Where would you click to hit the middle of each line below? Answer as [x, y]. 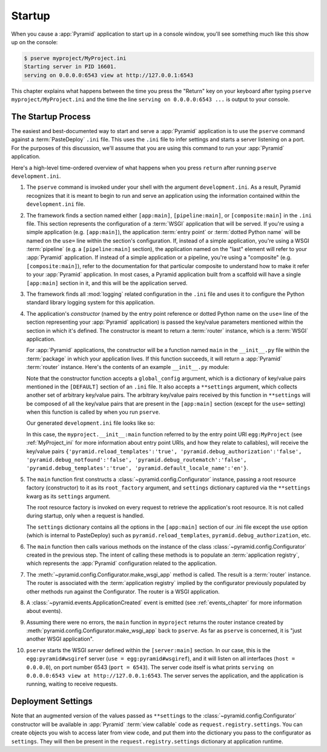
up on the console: [35, 42]
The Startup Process [51, 116]
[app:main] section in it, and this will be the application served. [107, 283]
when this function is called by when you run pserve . [93, 412]
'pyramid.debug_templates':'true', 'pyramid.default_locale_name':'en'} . [137, 468]
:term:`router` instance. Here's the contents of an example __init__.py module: [128, 367]
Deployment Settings [52, 701]
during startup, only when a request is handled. [85, 516]
